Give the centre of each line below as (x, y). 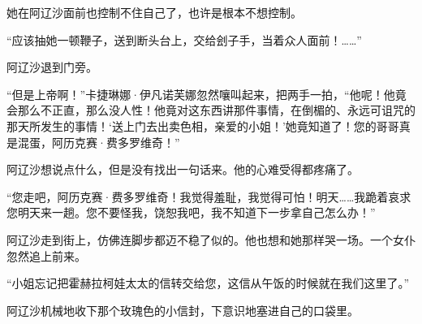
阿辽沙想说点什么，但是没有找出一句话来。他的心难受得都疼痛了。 (183, 169)
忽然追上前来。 (46, 255)
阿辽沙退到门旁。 (52, 67)
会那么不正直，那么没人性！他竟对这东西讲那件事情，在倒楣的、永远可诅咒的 (211, 110)
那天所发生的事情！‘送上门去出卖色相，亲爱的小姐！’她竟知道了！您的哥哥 (203, 125)
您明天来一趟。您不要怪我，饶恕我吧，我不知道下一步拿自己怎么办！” (191, 212)
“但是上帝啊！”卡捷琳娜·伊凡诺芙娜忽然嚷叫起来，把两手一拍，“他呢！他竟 (207, 94)
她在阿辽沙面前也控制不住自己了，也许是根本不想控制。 (154, 12)
